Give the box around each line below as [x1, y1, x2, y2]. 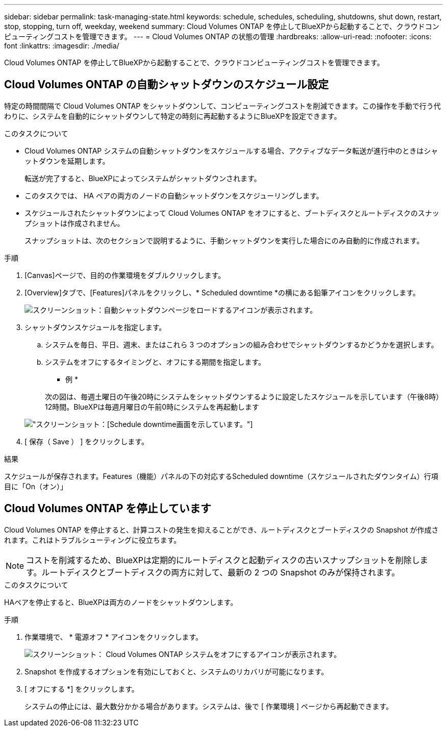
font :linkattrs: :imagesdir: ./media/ [4, 41, 119, 50]
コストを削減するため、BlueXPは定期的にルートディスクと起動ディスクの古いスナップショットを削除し [26, 554, 420, 565]
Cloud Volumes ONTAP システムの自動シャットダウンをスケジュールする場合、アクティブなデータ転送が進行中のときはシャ [24, 146, 438, 155]
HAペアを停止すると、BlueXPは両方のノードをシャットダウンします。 [4, 597, 238, 607]
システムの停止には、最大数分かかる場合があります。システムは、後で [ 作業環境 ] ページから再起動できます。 [24, 701, 393, 711]
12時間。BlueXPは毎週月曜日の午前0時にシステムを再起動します [45, 402, 259, 411]
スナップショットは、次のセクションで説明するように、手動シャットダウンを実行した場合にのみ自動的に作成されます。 [24, 236, 424, 245]
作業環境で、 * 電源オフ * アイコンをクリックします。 [24, 632, 203, 641]
